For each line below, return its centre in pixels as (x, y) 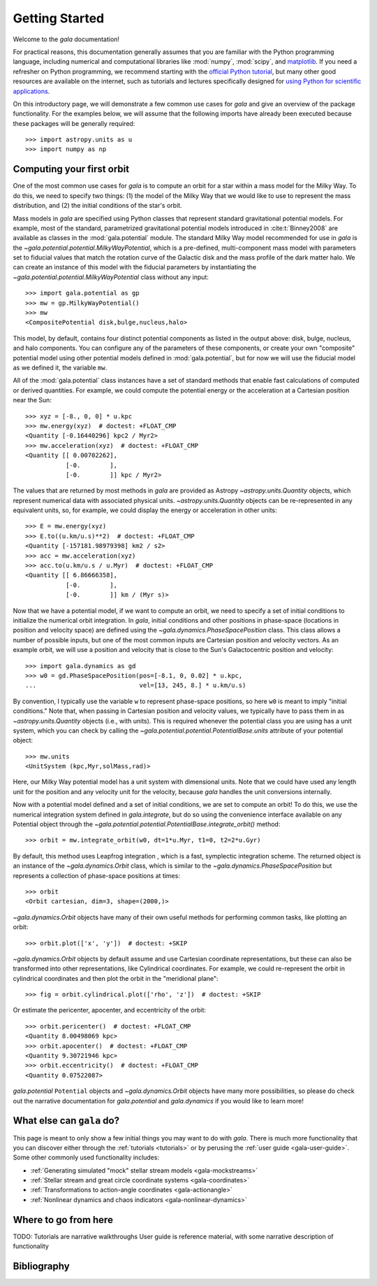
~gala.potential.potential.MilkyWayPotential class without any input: (111, 277)
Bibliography (41, 1266)
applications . (31, 91)
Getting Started (59, 18)
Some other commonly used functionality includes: (86, 1157)
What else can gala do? (66, 1121)
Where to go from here (63, 1220)
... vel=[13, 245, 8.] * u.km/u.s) (136, 685)
